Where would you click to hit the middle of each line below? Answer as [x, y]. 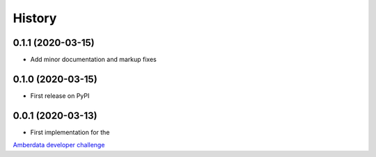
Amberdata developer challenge [59, 145]
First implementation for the [70, 132]
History [35, 18]
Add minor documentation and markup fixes [93, 60]
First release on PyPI [60, 96]
